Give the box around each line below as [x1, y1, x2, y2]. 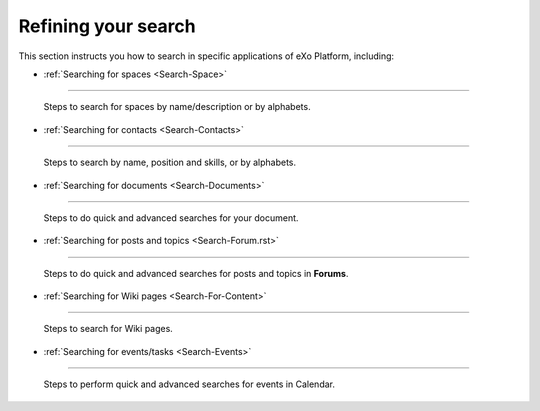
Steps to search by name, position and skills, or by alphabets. [43, 156, 297, 169]
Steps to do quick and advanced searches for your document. [43, 211, 299, 224]
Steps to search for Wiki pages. [43, 323, 174, 335]
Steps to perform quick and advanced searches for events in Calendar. [43, 378, 335, 390]
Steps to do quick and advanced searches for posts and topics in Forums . [43, 267, 349, 279]
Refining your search [18, 15, 196, 37]
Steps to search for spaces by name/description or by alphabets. [43, 101, 311, 113]
